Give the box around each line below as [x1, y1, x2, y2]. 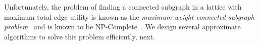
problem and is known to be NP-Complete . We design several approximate [4, 21, 241, 32]
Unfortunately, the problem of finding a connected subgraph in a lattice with [4, 2, 242, 12]
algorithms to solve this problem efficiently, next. [4, 31, 155, 41]
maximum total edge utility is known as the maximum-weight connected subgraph [4, 11, 254, 22]
